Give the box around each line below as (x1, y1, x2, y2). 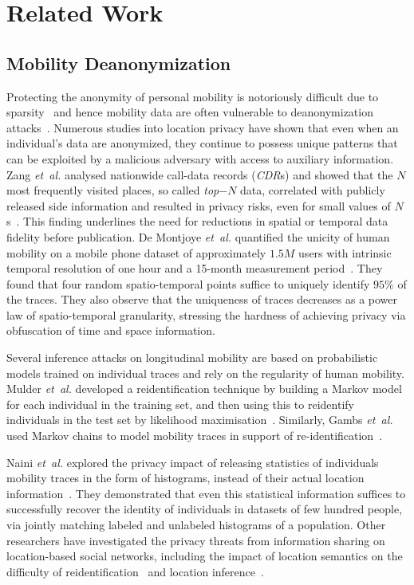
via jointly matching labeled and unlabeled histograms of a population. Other (6, 516, 386, 533)
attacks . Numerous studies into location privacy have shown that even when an (6, 119, 399, 135)
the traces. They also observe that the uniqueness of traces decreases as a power (6, 291, 398, 308)
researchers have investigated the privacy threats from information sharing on (6, 532, 385, 548)
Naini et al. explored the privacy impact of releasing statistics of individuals (6, 453, 379, 470)
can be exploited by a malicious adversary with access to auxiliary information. (6, 150, 394, 167)
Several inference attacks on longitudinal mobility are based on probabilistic (6, 349, 378, 366)
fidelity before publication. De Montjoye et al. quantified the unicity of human (6, 228, 390, 245)
